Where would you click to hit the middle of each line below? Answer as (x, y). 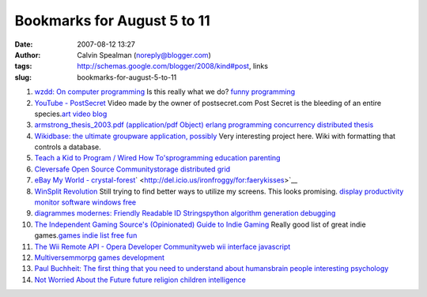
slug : (23, 77)
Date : (24, 44)
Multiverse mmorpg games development (100, 258)
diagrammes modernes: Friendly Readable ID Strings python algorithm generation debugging (185, 213)
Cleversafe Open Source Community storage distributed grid (132, 169)
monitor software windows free (85, 202)
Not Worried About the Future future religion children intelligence (140, 280)
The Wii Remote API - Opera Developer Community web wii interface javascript (162, 246)
